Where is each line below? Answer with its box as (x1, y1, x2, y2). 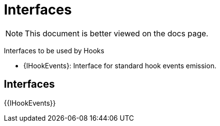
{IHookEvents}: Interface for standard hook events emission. (23, 61, 217, 70)
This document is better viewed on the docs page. (25, 28, 208, 38)
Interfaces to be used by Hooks (4, 46, 104, 55)
